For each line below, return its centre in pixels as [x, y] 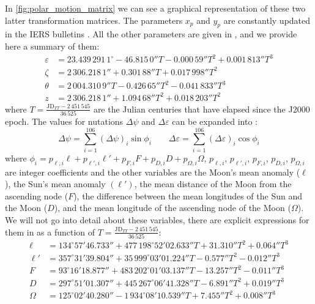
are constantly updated [267, 20]
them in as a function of [50, 232]
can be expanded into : [215, 121]
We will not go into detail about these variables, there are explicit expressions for [157, 219]
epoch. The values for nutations [64, 121]
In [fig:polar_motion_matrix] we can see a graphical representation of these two [155, 8]
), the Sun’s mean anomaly [55, 184]
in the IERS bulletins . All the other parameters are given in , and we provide [151, 34]
